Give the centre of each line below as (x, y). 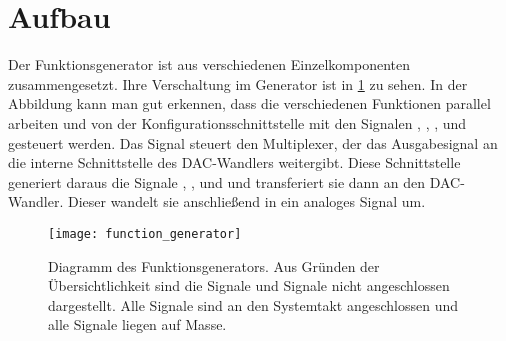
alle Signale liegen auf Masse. (137, 324)
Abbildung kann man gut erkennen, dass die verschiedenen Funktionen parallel (249, 103)
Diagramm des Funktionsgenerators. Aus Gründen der (214, 265)
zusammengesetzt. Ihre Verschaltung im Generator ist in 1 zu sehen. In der (238, 83)
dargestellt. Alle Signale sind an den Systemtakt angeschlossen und (253, 304)
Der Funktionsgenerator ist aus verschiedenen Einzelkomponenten (209, 64)
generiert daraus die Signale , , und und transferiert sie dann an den (217, 181)
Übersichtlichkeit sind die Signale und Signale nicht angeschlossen (249, 285)
